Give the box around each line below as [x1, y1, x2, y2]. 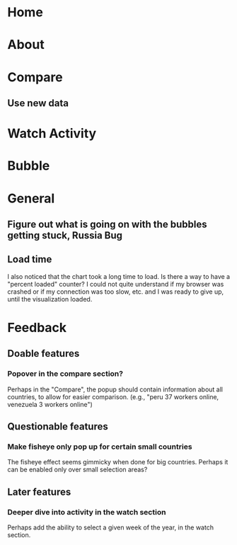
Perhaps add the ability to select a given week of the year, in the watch [7, 523, 214, 532]
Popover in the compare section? [7, 369, 124, 379]
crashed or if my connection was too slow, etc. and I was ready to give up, [7, 287, 224, 296]
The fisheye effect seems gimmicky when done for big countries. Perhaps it [7, 458, 229, 466]
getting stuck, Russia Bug [7, 229, 122, 241]
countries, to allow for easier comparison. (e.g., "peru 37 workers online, [7, 392, 219, 401]
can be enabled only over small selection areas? [7, 465, 148, 474]
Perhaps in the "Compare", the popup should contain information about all [7, 385, 224, 394]
